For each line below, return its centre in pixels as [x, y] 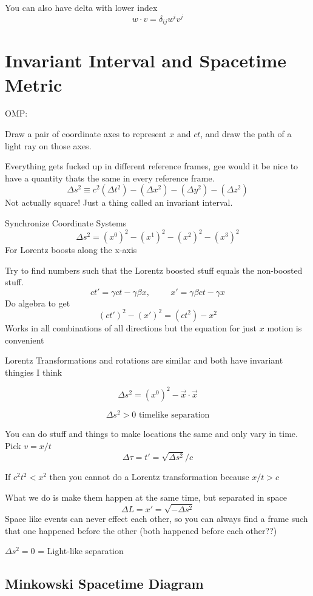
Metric [34, 84]
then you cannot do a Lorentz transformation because [149, 477]
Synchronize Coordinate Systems [66, 223]
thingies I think [34, 372]
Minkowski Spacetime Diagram [104, 584]
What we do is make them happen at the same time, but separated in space [146, 497]
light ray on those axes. [48, 145]
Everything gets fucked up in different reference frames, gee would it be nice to [152, 166]
